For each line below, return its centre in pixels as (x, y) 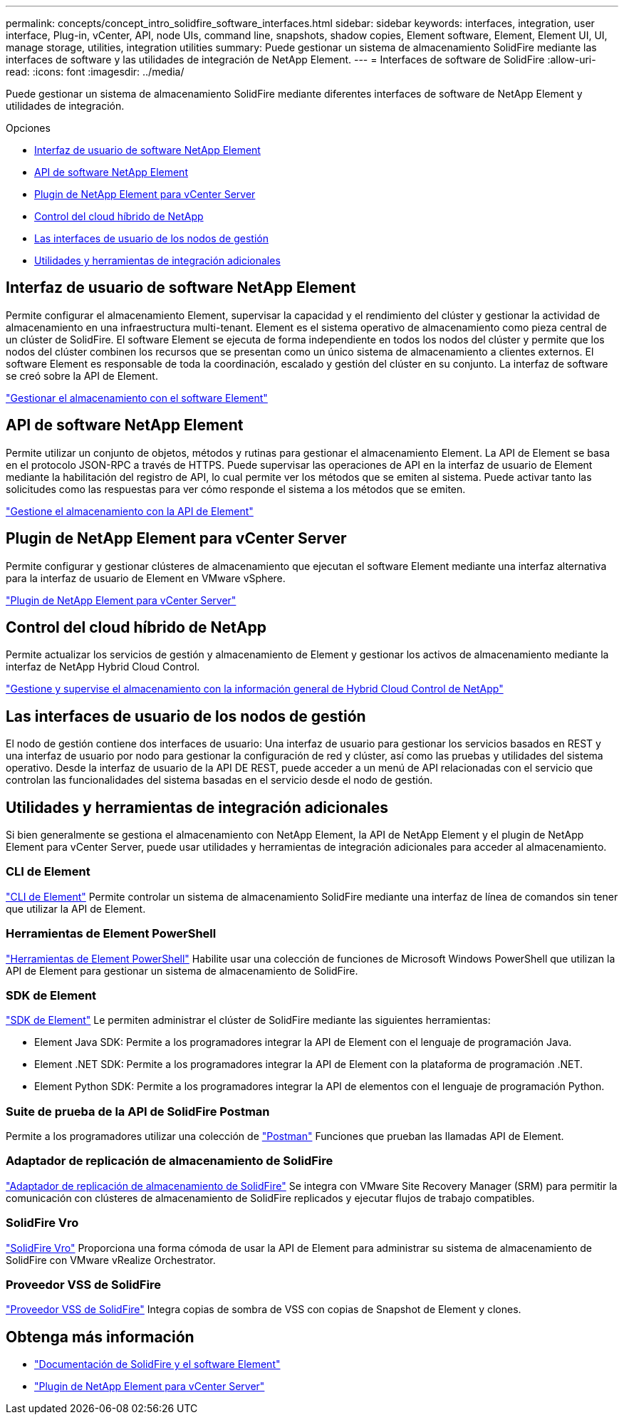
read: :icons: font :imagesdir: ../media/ (95, 72)
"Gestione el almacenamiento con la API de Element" (130, 511)
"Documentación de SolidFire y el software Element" (157, 1364)
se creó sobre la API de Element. (82, 375)
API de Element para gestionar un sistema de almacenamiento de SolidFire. (182, 970)
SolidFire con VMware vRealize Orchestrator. (111, 1260)
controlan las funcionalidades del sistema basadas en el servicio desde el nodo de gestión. (219, 780)
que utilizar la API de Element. (76, 908)
